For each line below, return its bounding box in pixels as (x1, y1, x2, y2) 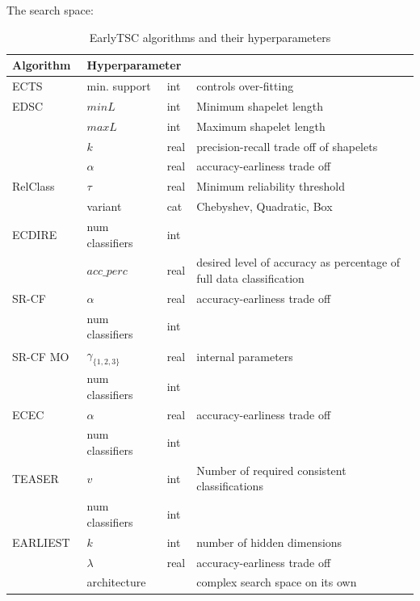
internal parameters (196, 347, 293, 364)
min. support (86, 78, 151, 95)
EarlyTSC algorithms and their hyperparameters (89, 28, 331, 45)
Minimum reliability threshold (196, 178, 345, 195)
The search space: (6, 2, 94, 18)
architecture (86, 574, 146, 590)
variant (86, 198, 122, 215)
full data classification (196, 269, 304, 286)
